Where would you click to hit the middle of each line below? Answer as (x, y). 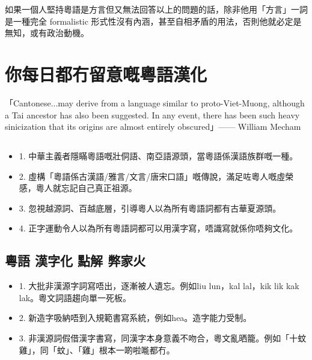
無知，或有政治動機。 (47, 33)
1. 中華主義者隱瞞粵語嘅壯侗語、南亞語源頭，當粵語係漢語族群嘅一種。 (158, 156)
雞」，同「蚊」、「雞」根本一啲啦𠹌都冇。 (97, 349)
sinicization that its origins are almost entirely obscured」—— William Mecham (153, 127)
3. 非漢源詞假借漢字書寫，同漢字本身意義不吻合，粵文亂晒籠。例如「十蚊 (163, 338)
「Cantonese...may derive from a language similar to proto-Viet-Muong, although (155, 102)
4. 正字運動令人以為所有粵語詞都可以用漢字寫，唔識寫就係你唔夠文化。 (158, 228)
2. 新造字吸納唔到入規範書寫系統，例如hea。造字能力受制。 (135, 318)
